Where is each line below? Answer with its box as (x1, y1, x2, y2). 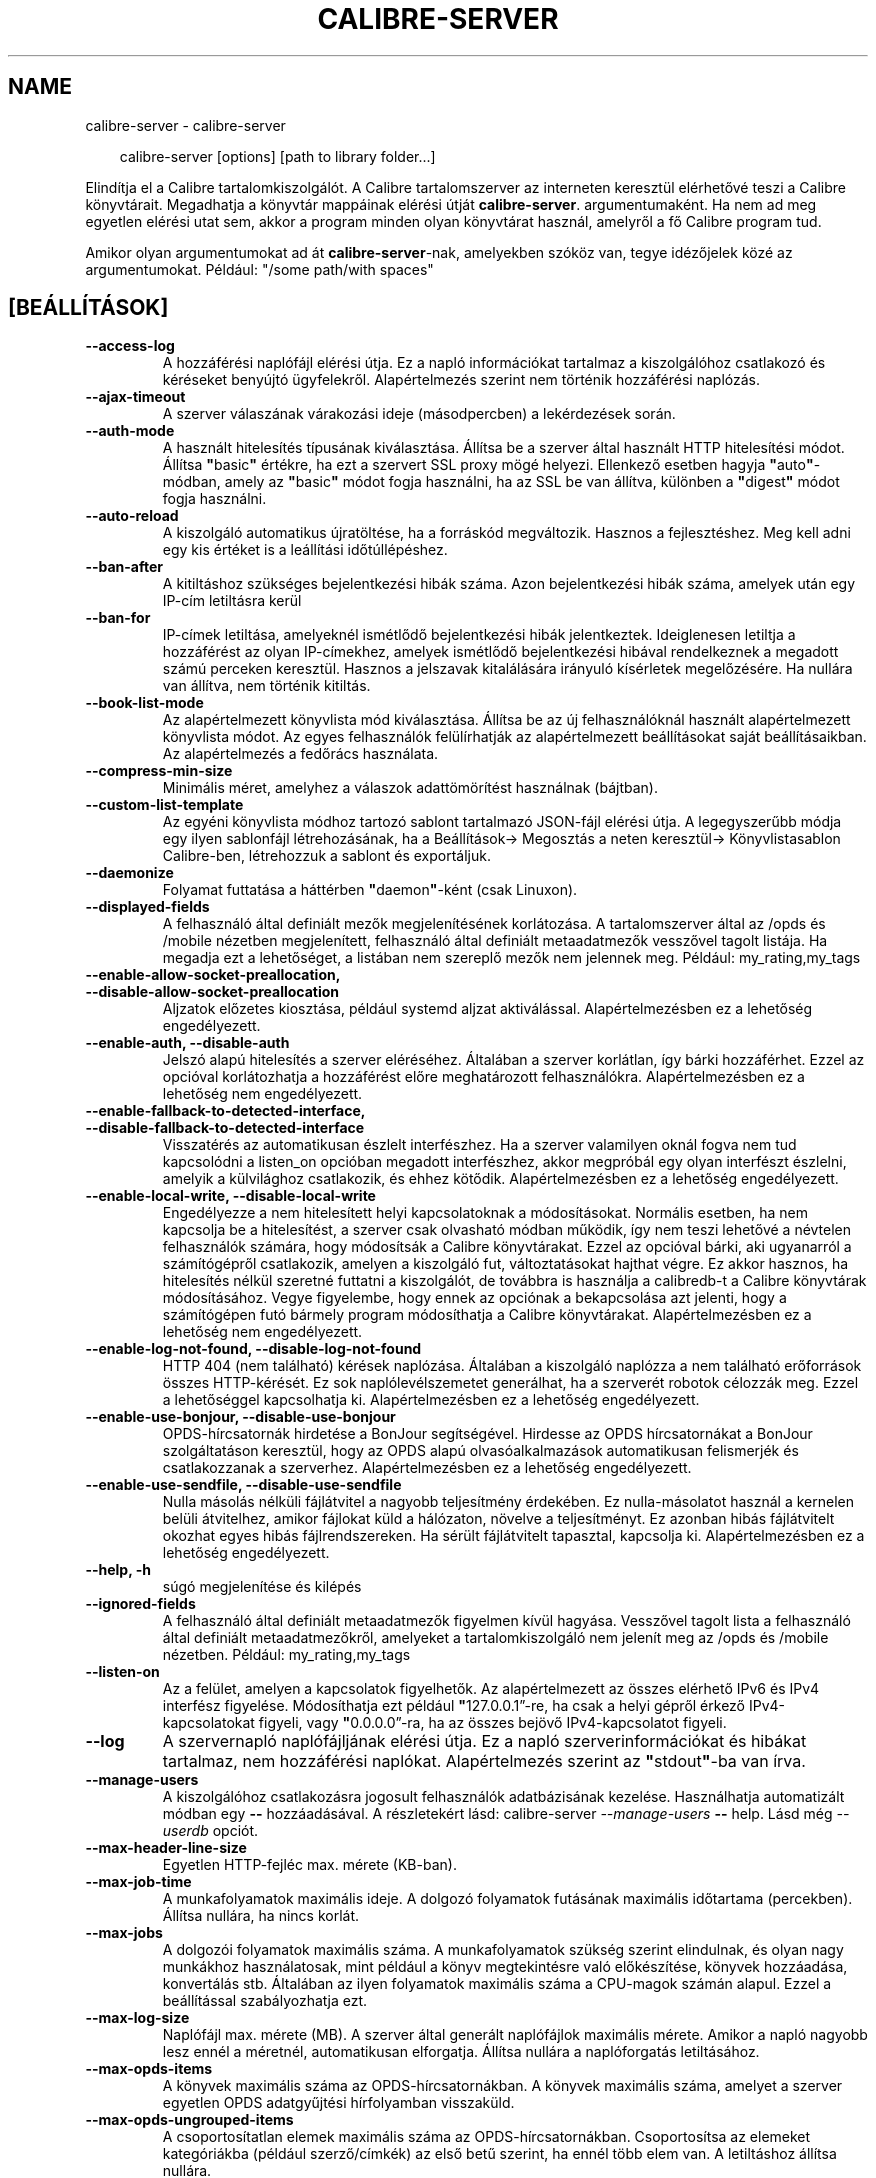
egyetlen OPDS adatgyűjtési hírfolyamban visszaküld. (162, 2094, 515, 2112)
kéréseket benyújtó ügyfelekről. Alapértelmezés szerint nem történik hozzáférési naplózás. (162, 371, 760, 389)
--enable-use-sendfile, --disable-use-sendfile (85, 1476, 402, 1494)
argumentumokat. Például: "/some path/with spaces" (85, 260, 434, 278)
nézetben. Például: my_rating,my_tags (162, 1646, 411, 1664)
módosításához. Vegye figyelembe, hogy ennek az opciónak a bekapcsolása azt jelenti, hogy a (162, 1289, 787, 1307)
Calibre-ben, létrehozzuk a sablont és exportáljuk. (162, 847, 491, 865)
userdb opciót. (162, 1822, 259, 1840)
